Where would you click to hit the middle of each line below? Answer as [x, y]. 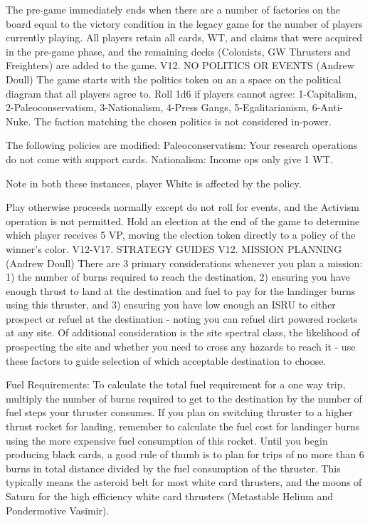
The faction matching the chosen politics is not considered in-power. [183, 121]
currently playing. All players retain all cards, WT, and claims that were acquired [184, 37]
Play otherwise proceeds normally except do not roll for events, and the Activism [183, 207]
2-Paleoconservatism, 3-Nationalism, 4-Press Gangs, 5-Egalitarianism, [157, 107]
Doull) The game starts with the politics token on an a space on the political [174, 79]
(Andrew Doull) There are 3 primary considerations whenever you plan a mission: [184, 263]
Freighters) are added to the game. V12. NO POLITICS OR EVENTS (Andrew [180, 65]
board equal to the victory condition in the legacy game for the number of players [184, 23]
